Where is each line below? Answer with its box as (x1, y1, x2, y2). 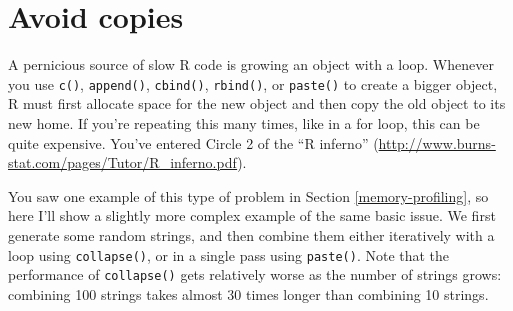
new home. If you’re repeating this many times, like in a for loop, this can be (8, 112, 480, 133)
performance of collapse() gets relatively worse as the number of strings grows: (8, 264, 502, 285)
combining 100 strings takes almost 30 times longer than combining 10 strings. (8, 283, 489, 304)
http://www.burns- (378, 132, 496, 153)
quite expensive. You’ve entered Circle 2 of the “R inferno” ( (8, 132, 379, 153)
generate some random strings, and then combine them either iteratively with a (8, 224, 495, 245)
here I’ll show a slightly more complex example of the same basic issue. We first (8, 205, 496, 226)
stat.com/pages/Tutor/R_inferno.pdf (8, 152, 238, 173)
